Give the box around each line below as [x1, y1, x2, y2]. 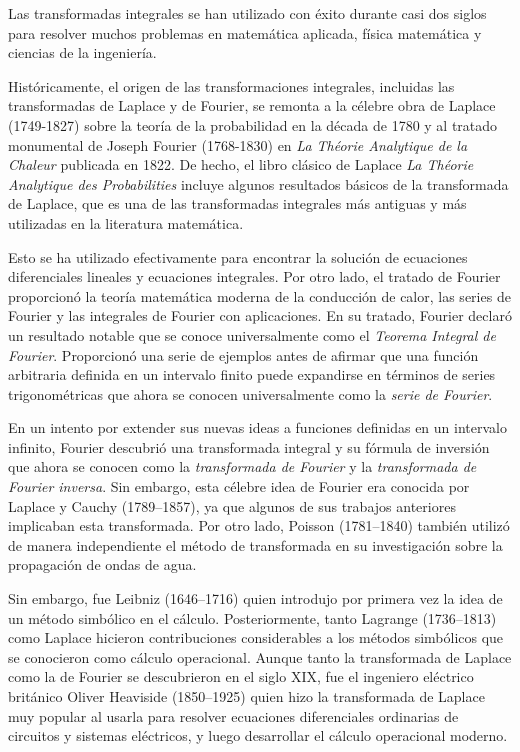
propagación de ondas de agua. [8, 554, 197, 575]
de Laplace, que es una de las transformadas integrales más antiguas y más [8, 193, 467, 214]
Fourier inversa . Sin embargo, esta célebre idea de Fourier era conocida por [8, 476, 470, 497]
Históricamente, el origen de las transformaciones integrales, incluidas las [8, 75, 455, 96]
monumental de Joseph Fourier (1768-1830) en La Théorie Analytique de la [8, 134, 468, 155]
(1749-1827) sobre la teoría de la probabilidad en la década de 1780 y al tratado [8, 114, 498, 135]
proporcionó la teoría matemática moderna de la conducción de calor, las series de [8, 285, 511, 306]
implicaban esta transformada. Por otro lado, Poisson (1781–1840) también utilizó [8, 515, 510, 536]
